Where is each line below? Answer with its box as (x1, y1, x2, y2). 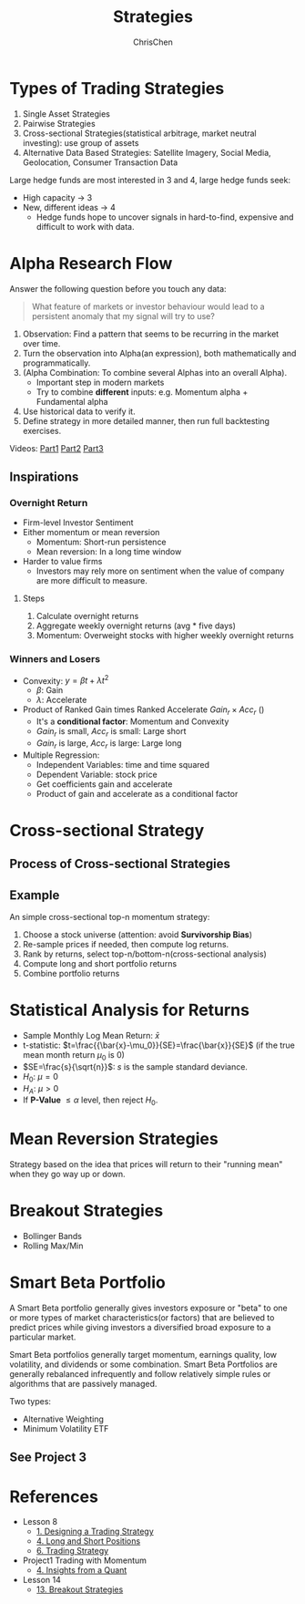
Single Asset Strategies (22, 108, 111, 119)
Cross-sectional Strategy (9, 820, 205, 841)
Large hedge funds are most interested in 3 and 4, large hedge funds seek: (9, 174, 291, 185)
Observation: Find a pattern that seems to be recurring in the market (22, 328, 280, 339)
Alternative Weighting (22, 1413, 105, 1424)
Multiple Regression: (22, 750, 100, 761)
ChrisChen (133, 36, 173, 47)
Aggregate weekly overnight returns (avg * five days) (36, 620, 237, 631)
